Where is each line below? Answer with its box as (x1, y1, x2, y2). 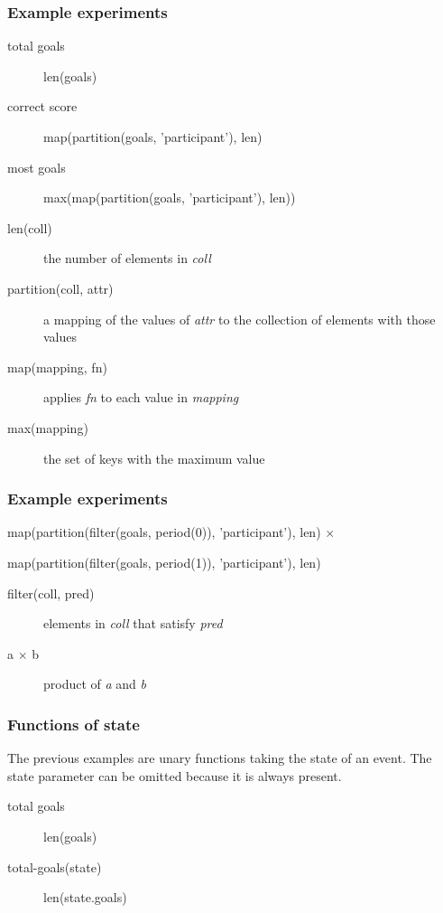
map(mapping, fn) (7, 357, 107, 376)
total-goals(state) (7, 857, 102, 876)
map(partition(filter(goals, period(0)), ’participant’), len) (7, 522, 321, 541)
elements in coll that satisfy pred (43, 614, 223, 633)
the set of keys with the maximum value (43, 448, 265, 467)
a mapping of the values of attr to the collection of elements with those (43, 309, 436, 328)
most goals (7, 157, 66, 176)
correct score (7, 97, 78, 116)
